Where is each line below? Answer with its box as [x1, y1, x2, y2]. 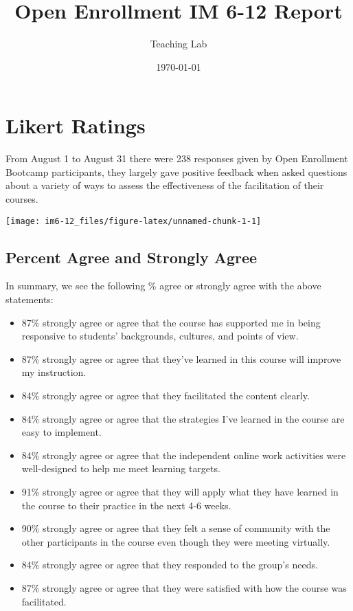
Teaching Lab [150, 36, 207, 51]
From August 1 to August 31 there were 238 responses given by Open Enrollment [5, 151, 348, 166]
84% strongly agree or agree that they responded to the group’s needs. [21, 557, 318, 572]
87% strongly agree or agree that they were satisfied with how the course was [21, 580, 347, 595]
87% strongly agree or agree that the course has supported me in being [21, 315, 321, 329]
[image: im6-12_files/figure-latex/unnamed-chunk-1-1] [5, 216, 262, 226]
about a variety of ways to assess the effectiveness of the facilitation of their [5, 178, 324, 192]
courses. [5, 192, 38, 206]
